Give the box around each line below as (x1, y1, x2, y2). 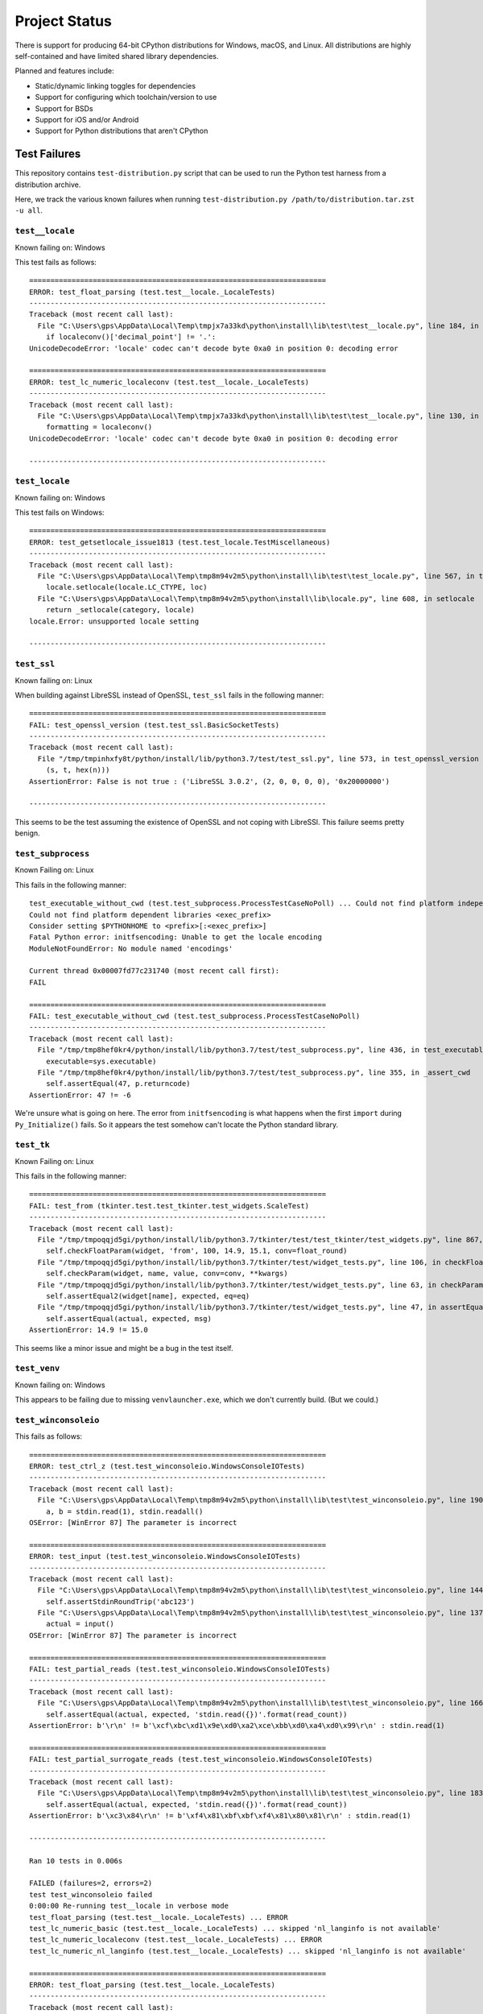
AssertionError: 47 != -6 (29, 1090, 132, 1100)
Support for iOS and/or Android (35, 114, 139, 124)
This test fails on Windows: (14, 508, 105, 517)
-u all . (14, 205, 43, 215)
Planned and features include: (14, 66, 114, 76)
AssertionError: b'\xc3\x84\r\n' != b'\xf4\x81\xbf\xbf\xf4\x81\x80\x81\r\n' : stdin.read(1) (29, 1811, 411, 1821)
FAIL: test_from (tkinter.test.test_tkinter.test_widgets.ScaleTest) (29, 1201, 310, 1210)
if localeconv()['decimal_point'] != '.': (45, 333, 217, 342)
